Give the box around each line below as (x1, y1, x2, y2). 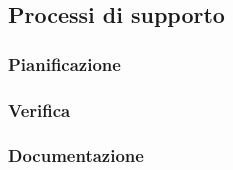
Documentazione (8, 143, 144, 168)
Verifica (8, 97, 71, 122)
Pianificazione (8, 51, 121, 76)
